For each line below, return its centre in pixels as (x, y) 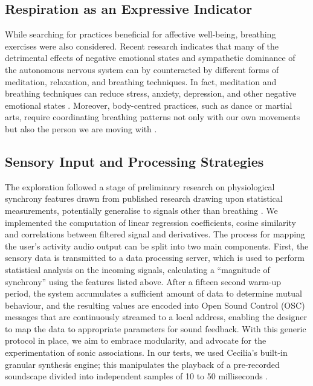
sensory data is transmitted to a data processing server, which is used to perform (155, 258)
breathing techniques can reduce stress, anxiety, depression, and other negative (151, 93)
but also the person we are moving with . (81, 128)
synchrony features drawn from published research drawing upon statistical (144, 198)
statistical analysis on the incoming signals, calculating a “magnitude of (137, 269)
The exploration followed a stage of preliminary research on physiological (140, 186)
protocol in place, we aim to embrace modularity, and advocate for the (136, 340)
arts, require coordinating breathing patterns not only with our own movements (153, 117)
